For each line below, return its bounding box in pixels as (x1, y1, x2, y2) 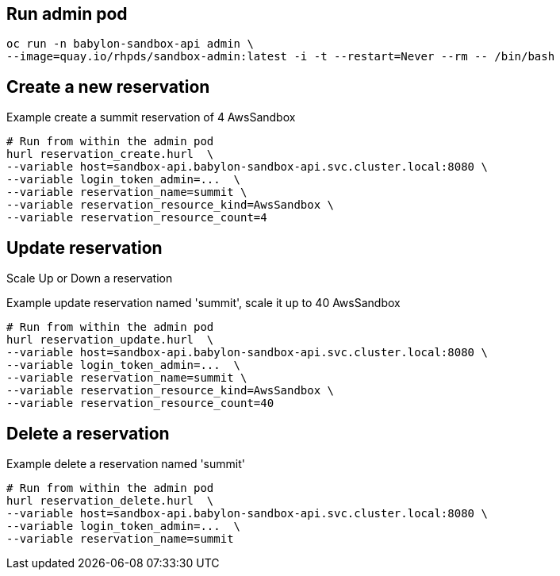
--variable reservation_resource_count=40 (6, 397, 274, 410)
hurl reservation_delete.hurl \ (6, 493, 214, 507)
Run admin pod (6, 4, 128, 24)
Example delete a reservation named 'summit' (6, 456, 245, 470)
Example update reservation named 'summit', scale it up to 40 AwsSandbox (6, 296, 401, 310)
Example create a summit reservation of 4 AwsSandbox (6, 110, 296, 125)
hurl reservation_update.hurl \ (6, 333, 214, 347)
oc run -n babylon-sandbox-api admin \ (6, 37, 254, 51)
